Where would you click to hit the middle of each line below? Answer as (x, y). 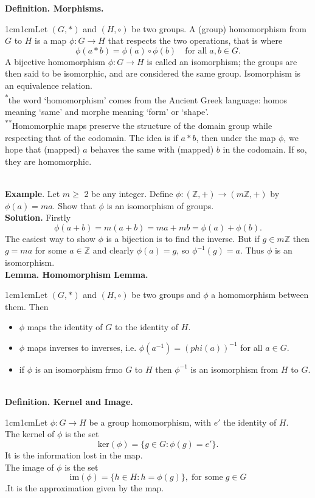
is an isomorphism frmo (79, 369)
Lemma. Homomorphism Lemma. (77, 274)
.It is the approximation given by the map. (85, 488)
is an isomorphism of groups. (160, 205)
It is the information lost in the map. (74, 455)
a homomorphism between (260, 295)
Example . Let (33, 194)
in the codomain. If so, (265, 149)
